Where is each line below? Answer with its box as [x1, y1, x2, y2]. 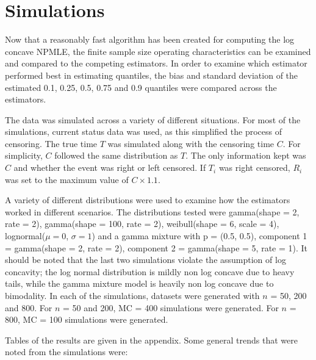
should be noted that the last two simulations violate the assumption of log [5, 253, 286, 266]
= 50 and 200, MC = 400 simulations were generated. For [62, 301, 279, 314]
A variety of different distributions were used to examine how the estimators [5, 193, 290, 206]
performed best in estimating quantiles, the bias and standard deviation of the [5, 68, 298, 81]
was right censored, [218, 161, 290, 174]
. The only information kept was [185, 149, 306, 162]
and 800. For [5, 301, 52, 314]
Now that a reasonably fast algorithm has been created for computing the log [5, 33, 295, 46]
